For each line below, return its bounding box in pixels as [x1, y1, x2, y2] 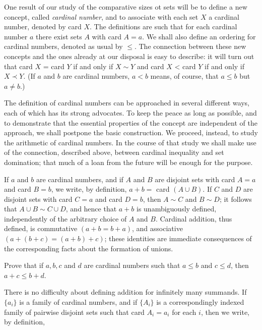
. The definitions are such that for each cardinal [89, 21, 237, 32]
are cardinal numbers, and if [36, 174, 123, 184]
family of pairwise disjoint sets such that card [4, 306, 145, 317]
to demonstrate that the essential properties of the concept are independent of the [4, 117, 257, 128]
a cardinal [209, 11, 239, 22]
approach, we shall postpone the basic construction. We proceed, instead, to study [4, 127, 258, 138]
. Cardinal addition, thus [155, 213, 232, 224]
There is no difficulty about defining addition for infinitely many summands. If [4, 287, 247, 297]
